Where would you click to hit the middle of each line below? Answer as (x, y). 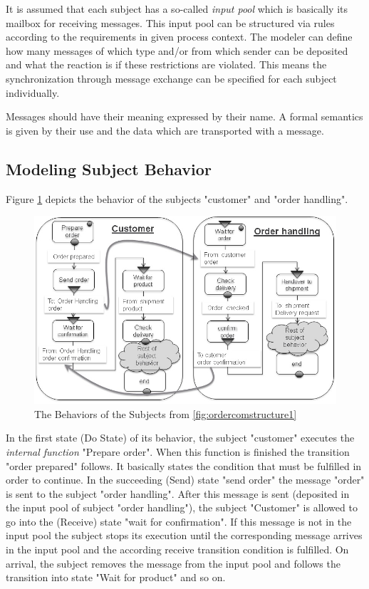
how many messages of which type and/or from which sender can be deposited (177, 50)
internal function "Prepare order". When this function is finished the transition (178, 451)
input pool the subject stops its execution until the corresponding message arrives (184, 535)
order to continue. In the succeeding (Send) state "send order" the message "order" (185, 480)
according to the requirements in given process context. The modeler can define (179, 37)
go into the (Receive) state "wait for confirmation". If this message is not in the (179, 521)
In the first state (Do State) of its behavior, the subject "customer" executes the (180, 438)
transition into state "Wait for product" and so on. (116, 577)
